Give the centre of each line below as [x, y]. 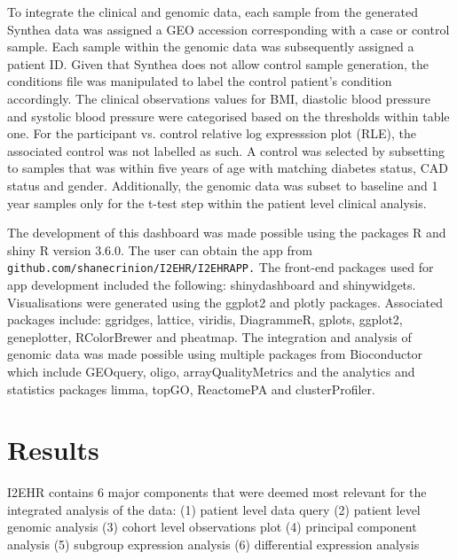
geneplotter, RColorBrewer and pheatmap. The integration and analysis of [209, 336]
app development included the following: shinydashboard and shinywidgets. [212, 284]
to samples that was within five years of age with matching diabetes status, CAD [228, 168]
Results [53, 450]
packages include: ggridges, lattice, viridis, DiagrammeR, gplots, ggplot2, [205, 319]
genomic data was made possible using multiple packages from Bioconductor [215, 354]
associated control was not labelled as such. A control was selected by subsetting [226, 150]
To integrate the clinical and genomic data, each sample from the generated [213, 12]
